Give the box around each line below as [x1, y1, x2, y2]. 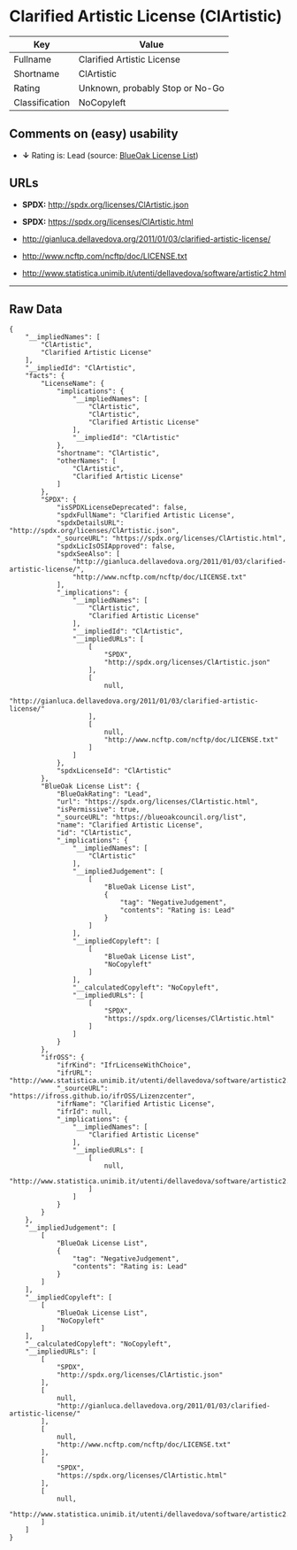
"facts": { [25, 372, 65, 381]
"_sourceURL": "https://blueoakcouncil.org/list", [56, 813, 247, 822]
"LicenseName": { [41, 379, 104, 389]
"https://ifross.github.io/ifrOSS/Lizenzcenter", [9, 1091, 196, 1101]
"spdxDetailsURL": [56, 519, 125, 528]
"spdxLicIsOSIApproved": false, [56, 542, 176, 551]
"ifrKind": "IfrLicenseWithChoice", [56, 1060, 192, 1070]
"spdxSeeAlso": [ [56, 550, 121, 559]
